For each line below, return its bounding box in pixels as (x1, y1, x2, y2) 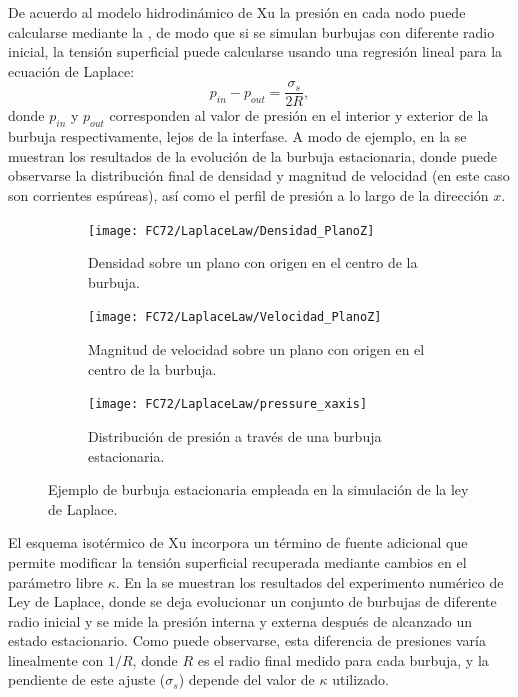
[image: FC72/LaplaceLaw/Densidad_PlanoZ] (88, 223, 375, 238)
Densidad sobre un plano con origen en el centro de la (88, 252, 418, 273)
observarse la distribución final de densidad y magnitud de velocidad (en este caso (8, 165, 510, 186)
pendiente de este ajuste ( (8, 669, 166, 690)
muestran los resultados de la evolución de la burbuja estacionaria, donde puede (8, 145, 498, 166)
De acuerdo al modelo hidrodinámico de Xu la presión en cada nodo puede (8, 2, 466, 22)
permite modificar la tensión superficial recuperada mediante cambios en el (8, 551, 467, 572)
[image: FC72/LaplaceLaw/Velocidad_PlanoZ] (88, 310, 382, 325)
